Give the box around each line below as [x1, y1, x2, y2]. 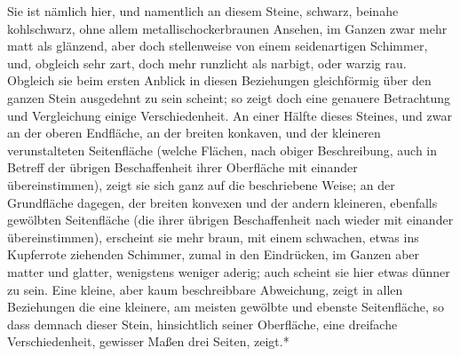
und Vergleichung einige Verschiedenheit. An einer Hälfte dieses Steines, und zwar [7, 106, 452, 124]
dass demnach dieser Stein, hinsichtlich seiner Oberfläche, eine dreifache [7, 314, 398, 333]
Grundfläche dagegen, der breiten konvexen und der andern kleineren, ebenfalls [7, 193, 438, 211]
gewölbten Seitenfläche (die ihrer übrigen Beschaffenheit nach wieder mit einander [7, 210, 454, 229]
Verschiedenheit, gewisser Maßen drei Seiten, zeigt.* [7, 332, 289, 351]
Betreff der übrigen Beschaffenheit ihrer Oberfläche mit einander [7, 158, 358, 177]
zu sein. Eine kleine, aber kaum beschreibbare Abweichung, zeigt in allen [7, 280, 403, 298]
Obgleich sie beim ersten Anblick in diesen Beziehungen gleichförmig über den [7, 71, 432, 90]
